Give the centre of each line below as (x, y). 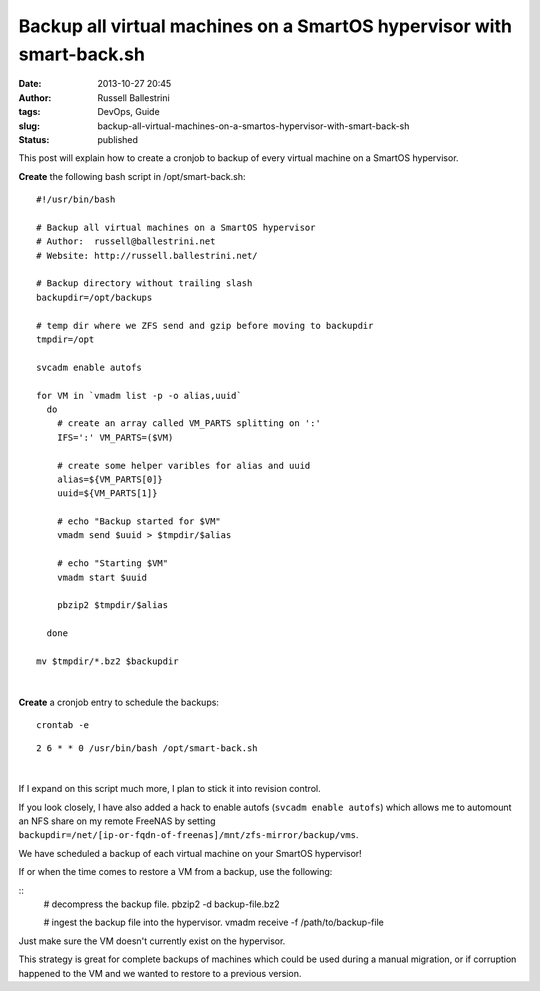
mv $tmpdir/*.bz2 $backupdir (107, 661)
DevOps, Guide (128, 112)
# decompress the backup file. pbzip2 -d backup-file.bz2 (161, 904)
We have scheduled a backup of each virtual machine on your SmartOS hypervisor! (190, 853)
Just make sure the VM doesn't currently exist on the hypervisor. (152, 941)
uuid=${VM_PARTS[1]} (107, 493)
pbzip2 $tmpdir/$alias (112, 605)
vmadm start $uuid (102, 577)
